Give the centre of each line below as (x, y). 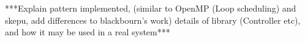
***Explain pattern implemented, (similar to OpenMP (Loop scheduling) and (151, 8)
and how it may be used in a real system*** (88, 32)
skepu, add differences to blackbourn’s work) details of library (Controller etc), (153, 20)
